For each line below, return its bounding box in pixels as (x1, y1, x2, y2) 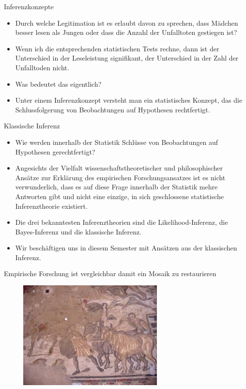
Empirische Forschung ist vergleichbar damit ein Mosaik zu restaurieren (4, 268, 216, 279)
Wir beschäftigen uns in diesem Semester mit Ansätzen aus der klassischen (15, 243, 237, 253)
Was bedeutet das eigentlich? (15, 78, 102, 89)
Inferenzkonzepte (4, 1, 54, 11)
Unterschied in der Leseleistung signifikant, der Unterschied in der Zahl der (15, 53, 239, 63)
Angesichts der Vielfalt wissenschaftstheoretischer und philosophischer (15, 163, 223, 173)
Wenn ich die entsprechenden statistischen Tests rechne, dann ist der (15, 43, 219, 53)
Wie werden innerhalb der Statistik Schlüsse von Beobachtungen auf (15, 137, 218, 147)
